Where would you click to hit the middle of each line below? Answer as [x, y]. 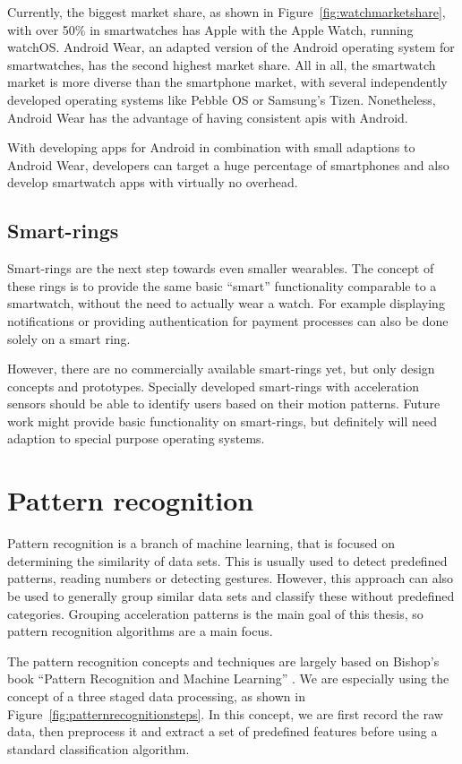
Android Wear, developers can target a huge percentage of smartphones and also [228, 164]
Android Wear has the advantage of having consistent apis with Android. [208, 117]
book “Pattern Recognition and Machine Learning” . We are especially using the [228, 678]
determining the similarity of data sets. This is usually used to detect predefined [227, 560]
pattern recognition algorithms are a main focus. [140, 631]
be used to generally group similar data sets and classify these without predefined [231, 595]
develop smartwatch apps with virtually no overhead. [153, 182]
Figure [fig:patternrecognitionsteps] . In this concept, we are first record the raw [225, 713]
